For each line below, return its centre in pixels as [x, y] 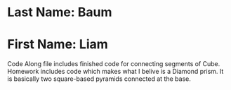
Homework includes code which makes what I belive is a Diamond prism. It [115, 72]
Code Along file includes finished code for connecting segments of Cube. [114, 64]
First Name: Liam [58, 45]
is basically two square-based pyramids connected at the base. [99, 79]
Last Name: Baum [60, 12]
